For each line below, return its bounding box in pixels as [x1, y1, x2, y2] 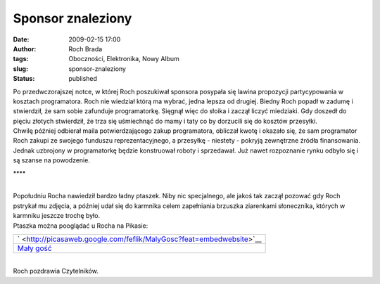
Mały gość [17, 243, 52, 253]
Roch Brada [68, 44, 103, 53]
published [68, 75, 98, 83]
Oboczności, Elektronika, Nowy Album [68, 55, 179, 63]
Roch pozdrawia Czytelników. [13, 267, 99, 276]
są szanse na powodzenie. [13, 156, 91, 164]
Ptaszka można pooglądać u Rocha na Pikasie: [13, 221, 148, 230]
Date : [13, 35, 30, 44]
